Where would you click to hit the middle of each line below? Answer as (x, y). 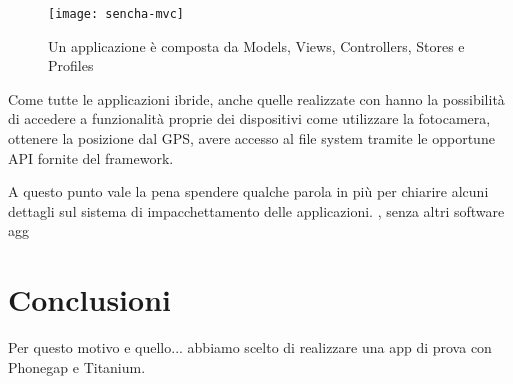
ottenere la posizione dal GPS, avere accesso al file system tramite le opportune (251, 138)
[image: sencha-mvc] (116, 14)
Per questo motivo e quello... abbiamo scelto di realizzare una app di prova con (250, 347)
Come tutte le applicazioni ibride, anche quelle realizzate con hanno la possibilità (256, 98)
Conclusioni (89, 299)
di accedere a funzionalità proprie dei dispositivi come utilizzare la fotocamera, (249, 118)
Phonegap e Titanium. (77, 366)
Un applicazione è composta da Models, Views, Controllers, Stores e (256, 45)
